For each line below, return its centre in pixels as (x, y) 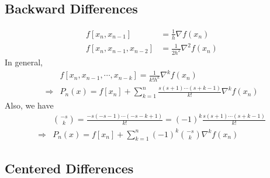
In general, (24, 62)
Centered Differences (69, 168)
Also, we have (29, 105)
